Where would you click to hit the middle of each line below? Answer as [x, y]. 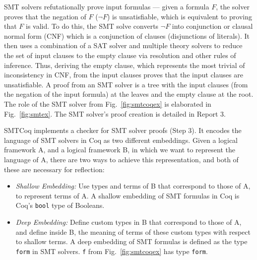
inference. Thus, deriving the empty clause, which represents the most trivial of [125, 65]
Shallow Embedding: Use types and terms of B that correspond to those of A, [133, 186]
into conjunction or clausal [212, 26]
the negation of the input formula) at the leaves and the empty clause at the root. [129, 94]
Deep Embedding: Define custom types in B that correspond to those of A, [128, 222]
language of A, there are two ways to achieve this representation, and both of [121, 159]
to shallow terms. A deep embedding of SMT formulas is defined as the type [131, 241]
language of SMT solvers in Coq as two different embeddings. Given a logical [121, 140]
